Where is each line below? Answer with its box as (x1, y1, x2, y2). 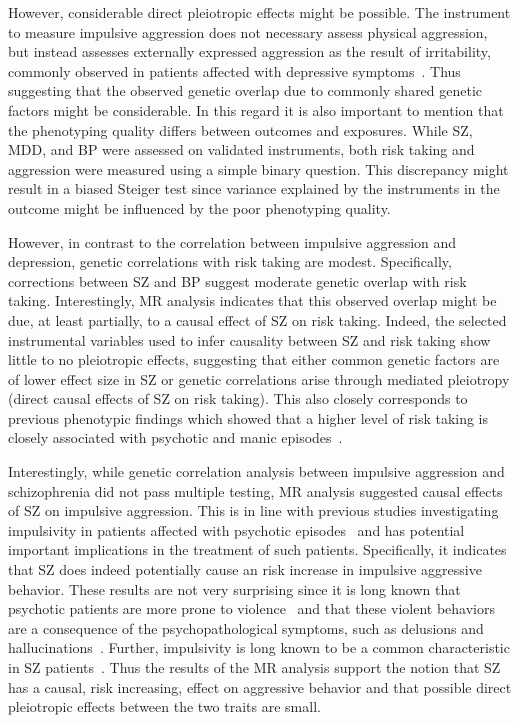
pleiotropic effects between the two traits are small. (8, 696, 321, 717)
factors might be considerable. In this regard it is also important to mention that (8, 99, 504, 120)
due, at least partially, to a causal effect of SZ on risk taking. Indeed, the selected (8, 309, 507, 330)
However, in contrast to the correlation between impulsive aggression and (8, 231, 457, 252)
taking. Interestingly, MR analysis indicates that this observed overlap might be (8, 290, 497, 311)
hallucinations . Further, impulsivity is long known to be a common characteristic (8, 637, 510, 658)
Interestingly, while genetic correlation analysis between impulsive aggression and (8, 461, 505, 482)
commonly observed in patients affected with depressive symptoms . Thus (8, 60, 461, 81)
